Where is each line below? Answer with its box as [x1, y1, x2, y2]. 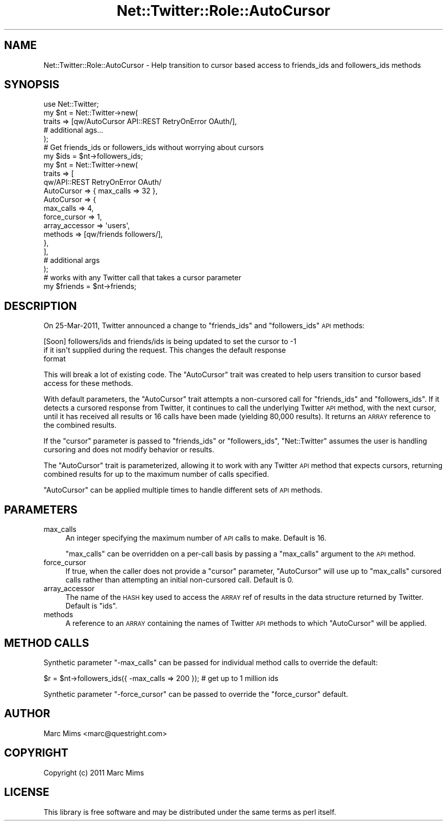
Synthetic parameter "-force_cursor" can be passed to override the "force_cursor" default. [43, 689, 348, 698]
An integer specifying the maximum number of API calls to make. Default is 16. [65, 533, 327, 543]
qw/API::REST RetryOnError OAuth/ [43, 178, 162, 187]
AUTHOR [4, 707, 51, 720]
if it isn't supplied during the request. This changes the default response [43, 346, 286, 355]
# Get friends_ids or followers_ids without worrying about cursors [43, 143, 264, 152]
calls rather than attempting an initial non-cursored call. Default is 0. [65, 575, 294, 585]
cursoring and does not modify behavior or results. [43, 445, 214, 454]
